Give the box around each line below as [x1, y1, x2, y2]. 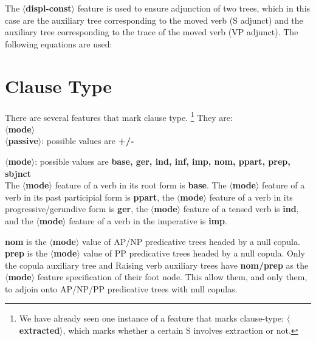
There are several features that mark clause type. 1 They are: [5, 109, 233, 123]
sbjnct [5, 167, 32, 179]
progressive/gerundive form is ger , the [5, 202, 148, 215]
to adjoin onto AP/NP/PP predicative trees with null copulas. [5, 282, 238, 295]
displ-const [26, 2, 72, 14]
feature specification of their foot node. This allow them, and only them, [37, 270, 307, 283]
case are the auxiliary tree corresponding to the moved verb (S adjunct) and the [5, 13, 303, 26]
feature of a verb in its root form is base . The [55, 179, 227, 191]
